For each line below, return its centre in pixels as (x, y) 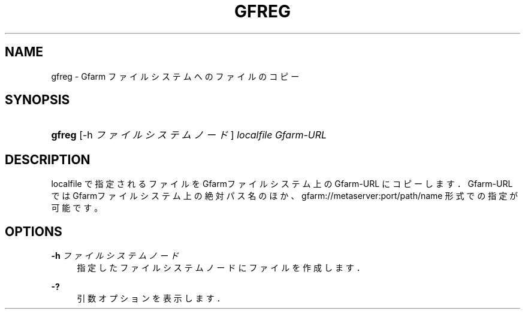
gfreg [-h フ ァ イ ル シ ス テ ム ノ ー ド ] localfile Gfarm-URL (189, 135)
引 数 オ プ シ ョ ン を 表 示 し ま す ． (151, 298)
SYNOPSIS (37, 100)
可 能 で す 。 (77, 208)
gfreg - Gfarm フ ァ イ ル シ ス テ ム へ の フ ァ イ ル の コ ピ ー (175, 76)
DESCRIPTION (48, 159)
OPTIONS (34, 231)
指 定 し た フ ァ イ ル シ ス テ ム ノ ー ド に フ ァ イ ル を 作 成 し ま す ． (221, 268)
